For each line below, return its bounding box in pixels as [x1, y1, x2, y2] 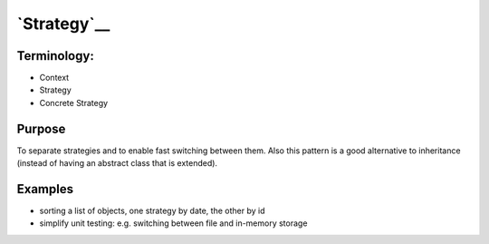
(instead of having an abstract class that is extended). [16, 158, 217, 169]
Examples [16, 181, 74, 197]
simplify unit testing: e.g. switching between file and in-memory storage [39, 218, 308, 229]
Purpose [16, 121, 66, 136]
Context [39, 73, 70, 83]
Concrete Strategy [39, 97, 109, 108]
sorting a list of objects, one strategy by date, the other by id [39, 205, 265, 217]
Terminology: [16, 48, 94, 63]
